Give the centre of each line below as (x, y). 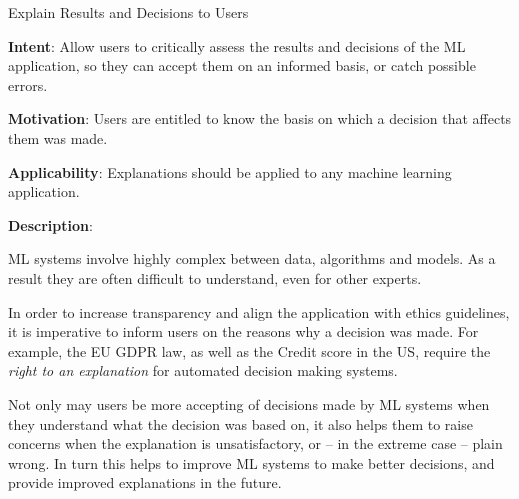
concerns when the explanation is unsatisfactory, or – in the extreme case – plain (255, 443)
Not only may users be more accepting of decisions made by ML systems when (249, 403)
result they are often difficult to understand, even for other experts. (215, 277)
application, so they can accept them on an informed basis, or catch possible (242, 65)
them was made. (58, 137)
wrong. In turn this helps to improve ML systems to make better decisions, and (251, 462)
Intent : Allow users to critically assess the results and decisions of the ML (237, 45)
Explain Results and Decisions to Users (128, 12)
